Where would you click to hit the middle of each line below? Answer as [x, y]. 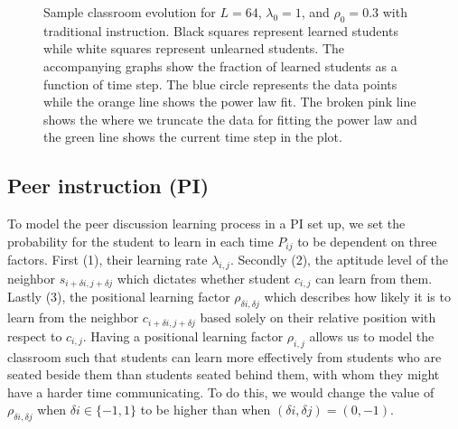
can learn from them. [374, 278]
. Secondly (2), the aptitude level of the [339, 260]
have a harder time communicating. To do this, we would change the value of [221, 392]
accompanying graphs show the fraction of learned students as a [220, 65]
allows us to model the [372, 336]
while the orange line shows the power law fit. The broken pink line [230, 102]
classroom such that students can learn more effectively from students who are [224, 356]
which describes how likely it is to [357, 297]
